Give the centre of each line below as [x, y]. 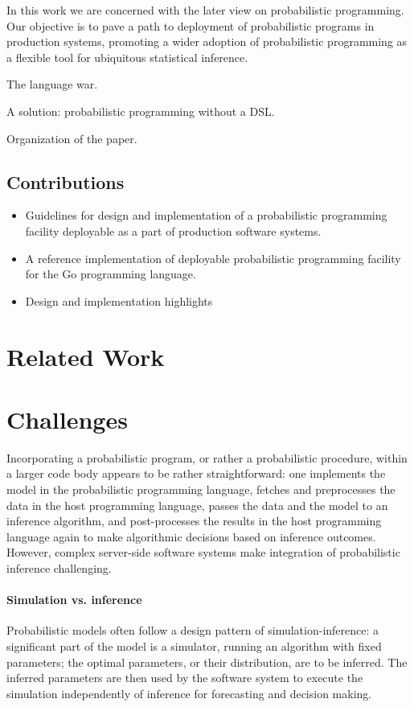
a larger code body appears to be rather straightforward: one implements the [196, 473]
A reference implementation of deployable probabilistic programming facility [213, 258]
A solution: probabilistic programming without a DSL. [141, 111]
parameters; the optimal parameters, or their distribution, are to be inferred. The [207, 662]
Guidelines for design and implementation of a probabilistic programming [206, 215]
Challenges [67, 419]
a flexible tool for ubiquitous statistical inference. [127, 57]
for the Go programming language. [111, 274]
